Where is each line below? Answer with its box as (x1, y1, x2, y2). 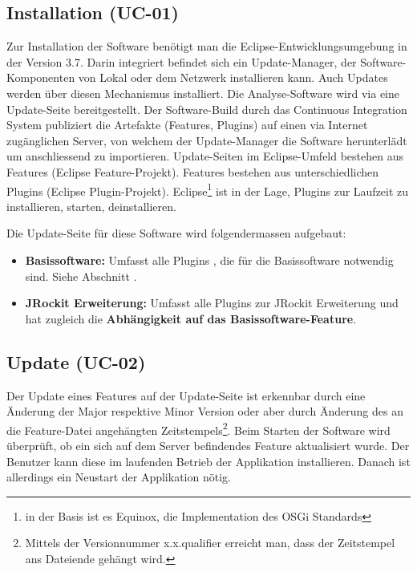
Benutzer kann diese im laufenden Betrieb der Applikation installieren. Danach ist (6, 452, 411, 469)
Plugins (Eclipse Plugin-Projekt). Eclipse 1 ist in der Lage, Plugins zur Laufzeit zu (6, 180, 409, 199)
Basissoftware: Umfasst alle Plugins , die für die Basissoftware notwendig (25, 251, 394, 268)
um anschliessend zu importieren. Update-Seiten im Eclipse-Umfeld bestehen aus (6, 148, 403, 164)
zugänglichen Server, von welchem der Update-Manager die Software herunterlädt (6, 132, 407, 148)
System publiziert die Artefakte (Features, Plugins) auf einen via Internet (6, 116, 368, 133)
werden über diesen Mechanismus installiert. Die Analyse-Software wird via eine (6, 84, 399, 101)
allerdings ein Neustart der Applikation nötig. (6, 469, 231, 485)
